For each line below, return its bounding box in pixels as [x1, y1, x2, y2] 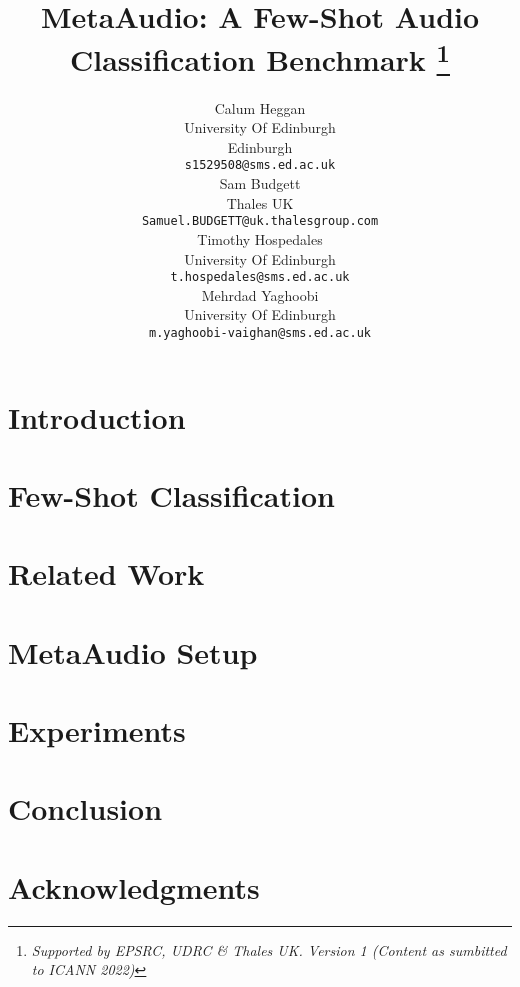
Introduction [8, 396, 186, 437]
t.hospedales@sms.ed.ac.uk [170, 270, 350, 285]
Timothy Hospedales [197, 228, 323, 249]
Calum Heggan [214, 97, 306, 118]
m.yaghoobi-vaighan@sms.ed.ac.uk [149, 325, 371, 340]
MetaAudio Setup [8, 631, 258, 672]
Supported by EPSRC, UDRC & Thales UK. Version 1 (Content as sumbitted [31, 939, 507, 960]
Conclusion [8, 788, 163, 829]
